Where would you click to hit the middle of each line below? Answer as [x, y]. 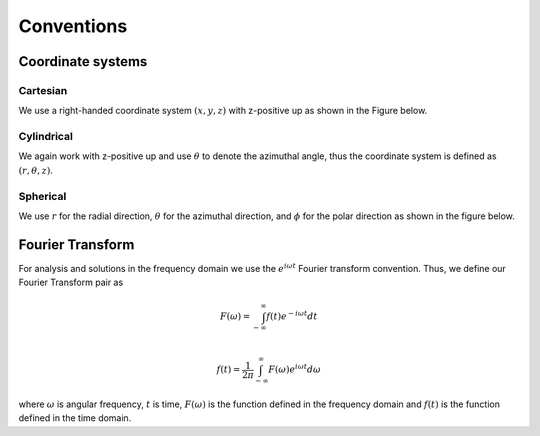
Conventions [73, 26]
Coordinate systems [83, 61]
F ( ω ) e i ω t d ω [295, 368]
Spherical [42, 196]
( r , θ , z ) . [36, 170]
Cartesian [43, 90]
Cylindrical [46, 137]
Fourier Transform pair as [71, 282]
